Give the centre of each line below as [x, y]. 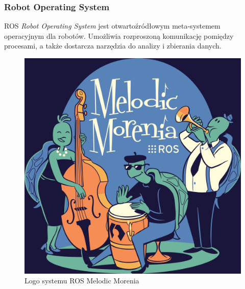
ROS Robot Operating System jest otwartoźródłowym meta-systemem [112, 26]
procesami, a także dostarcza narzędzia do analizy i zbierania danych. [113, 46]
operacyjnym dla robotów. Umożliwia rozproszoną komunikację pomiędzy [119, 35]
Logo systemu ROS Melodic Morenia [82, 281]
